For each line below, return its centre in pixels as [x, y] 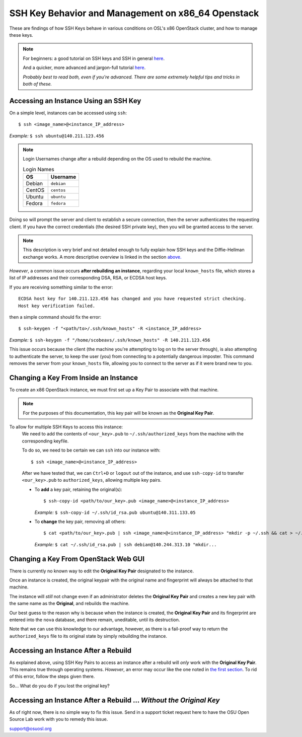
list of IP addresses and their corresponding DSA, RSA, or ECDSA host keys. [88, 278]
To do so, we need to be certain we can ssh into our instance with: [91, 450]
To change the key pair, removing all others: [80, 522]
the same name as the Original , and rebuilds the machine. [69, 604]
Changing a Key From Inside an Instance [74, 378]
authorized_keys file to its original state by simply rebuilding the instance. [88, 636]
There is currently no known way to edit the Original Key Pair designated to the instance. [101, 571]
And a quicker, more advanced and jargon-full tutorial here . [84, 67]
